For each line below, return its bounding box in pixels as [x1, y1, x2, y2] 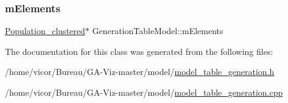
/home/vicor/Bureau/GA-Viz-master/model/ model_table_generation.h [5, 65, 275, 78]
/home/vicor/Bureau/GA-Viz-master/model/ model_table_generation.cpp [5, 86, 283, 98]
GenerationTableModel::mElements [92, 24, 223, 37]
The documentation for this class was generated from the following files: [5, 44, 273, 57]
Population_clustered [5, 24, 85, 37]
